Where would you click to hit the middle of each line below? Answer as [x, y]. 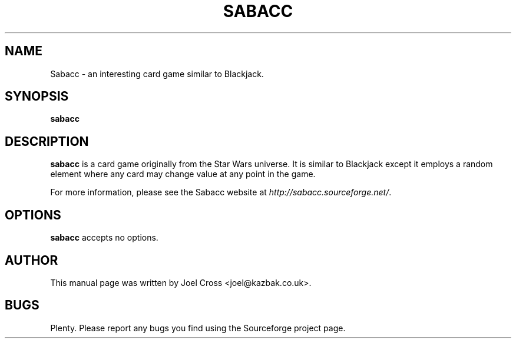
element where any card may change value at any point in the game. [183, 174]
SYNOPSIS [37, 96]
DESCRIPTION [47, 141]
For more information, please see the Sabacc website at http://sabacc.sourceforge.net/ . [221, 192]
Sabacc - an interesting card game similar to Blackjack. [157, 74]
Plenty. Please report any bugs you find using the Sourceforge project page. [198, 328]
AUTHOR [32, 260]
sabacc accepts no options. [104, 238]
